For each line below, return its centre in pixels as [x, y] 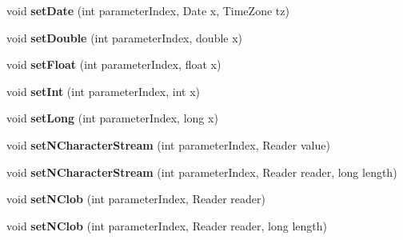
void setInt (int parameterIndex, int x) [104, 91]
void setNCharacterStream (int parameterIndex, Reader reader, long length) [202, 172]
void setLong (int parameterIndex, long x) [112, 118]
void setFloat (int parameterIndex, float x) [114, 64]
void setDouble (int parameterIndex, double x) [125, 37]
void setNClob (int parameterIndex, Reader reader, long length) [167, 225]
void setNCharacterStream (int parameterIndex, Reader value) [168, 144]
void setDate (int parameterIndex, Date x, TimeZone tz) [148, 10]
